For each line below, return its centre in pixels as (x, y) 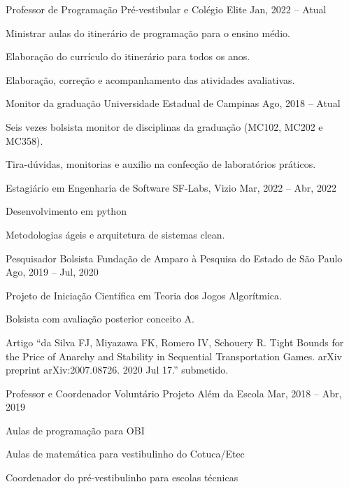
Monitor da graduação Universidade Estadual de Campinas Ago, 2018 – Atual (173, 103)
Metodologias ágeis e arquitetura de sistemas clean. (115, 234)
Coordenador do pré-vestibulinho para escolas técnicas (122, 477)
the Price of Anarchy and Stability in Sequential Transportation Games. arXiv (174, 356)
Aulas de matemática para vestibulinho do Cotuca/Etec (125, 454)
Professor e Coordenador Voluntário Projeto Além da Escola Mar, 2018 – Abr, (174, 393)
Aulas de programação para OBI (75, 430)
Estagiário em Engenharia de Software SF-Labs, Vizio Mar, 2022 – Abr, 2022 (171, 187)
